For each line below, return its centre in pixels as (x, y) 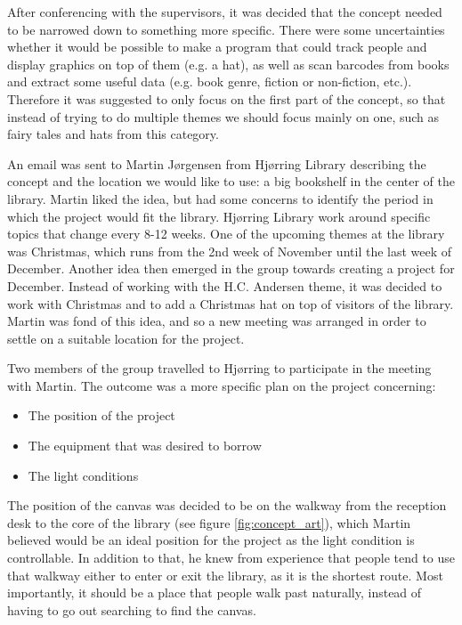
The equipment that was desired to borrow (145, 446)
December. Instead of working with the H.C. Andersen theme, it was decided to (225, 285)
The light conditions (83, 475)
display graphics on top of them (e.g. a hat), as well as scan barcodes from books (228, 64)
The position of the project (101, 415)
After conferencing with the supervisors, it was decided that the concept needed (225, 12)
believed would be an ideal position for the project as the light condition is (211, 540)
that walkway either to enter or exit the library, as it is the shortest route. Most (225, 575)
